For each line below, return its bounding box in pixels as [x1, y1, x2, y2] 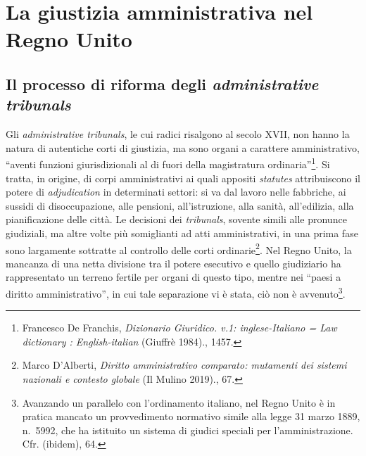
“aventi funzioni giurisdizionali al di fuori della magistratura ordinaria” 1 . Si [6, 155, 330, 171]
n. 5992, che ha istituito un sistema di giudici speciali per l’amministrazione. [22, 422, 353, 437]
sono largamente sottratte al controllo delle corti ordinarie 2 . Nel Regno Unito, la [6, 240, 352, 257]
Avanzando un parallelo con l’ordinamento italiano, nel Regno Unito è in [22, 395, 336, 410]
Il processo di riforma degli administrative [6, 72, 319, 94]
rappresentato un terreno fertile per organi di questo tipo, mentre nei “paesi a [6, 270, 341, 284]
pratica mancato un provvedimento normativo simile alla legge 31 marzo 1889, [22, 409, 360, 424]
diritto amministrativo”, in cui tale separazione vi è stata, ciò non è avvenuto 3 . [6, 284, 346, 300]
